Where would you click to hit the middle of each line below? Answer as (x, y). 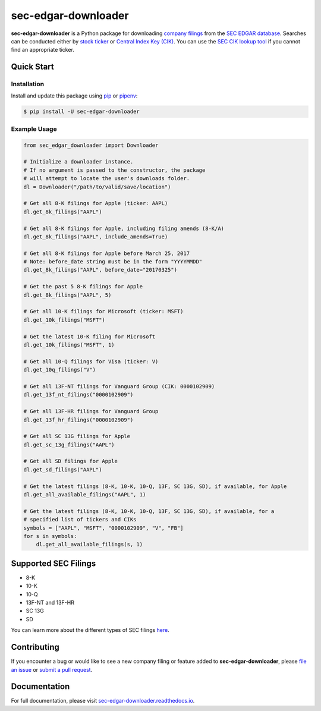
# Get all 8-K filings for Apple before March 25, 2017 (107, 253)
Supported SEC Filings (53, 563)
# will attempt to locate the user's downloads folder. (107, 179)
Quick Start (32, 67)
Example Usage (34, 129)
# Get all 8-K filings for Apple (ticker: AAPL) (96, 203)
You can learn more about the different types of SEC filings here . (90, 630)
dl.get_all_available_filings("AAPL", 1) (85, 495)
